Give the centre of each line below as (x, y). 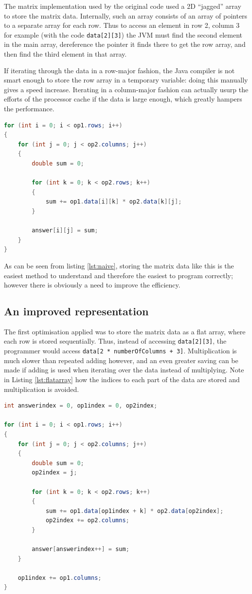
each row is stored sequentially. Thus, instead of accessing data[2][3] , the (115, 341)
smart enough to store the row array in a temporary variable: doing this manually (126, 80)
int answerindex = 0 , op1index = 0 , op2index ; (81, 406)
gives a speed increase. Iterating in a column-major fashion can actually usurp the (126, 89)
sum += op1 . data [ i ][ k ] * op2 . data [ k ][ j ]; (114, 202)
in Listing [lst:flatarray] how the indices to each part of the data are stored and (122, 379)
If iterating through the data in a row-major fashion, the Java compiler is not (119, 70)
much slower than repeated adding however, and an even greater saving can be (121, 360)
